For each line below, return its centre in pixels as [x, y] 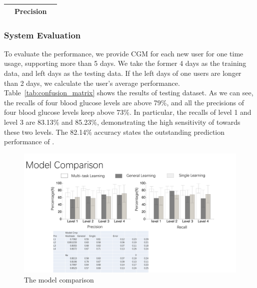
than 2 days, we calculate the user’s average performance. [92, 83]
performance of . [29, 142]
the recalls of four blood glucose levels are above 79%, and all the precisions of [124, 102]
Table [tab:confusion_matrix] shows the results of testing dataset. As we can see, [129, 93]
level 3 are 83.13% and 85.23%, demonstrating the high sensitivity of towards [122, 122]
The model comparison [59, 279]
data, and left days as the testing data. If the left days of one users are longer [123, 73]
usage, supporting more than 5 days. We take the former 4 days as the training [125, 63]
